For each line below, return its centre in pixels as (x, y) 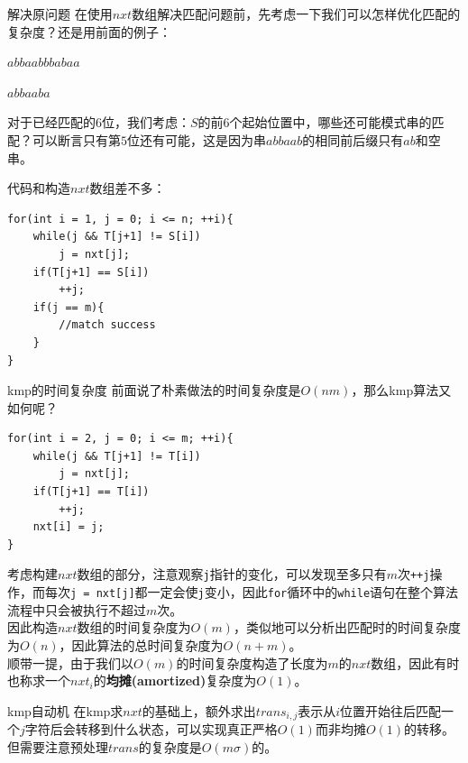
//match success (107, 325)
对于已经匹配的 (51, 122)
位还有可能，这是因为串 (197, 139)
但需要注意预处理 (58, 746)
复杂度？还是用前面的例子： (89, 31)
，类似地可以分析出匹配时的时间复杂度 (347, 627)
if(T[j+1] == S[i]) (91, 272)
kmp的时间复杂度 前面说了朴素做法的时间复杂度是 (154, 390)
